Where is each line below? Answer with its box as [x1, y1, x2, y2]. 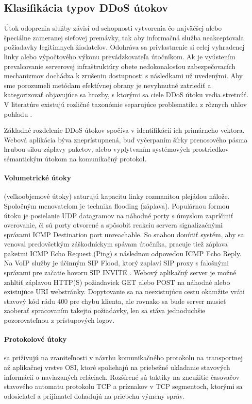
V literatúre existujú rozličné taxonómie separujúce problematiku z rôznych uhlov [4, 99, 247, 109]
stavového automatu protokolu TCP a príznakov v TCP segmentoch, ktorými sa [4, 381, 243, 391]
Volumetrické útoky [4, 173, 71, 183]
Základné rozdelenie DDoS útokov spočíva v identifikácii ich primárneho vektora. [4, 125, 245, 135]
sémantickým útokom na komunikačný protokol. [4, 153, 147, 163]
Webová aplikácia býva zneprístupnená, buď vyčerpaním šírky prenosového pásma [4, 134, 248, 144]
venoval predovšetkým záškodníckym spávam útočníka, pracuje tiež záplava [4, 239, 228, 249]
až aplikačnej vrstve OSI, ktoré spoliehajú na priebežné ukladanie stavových [4, 362, 230, 372]
